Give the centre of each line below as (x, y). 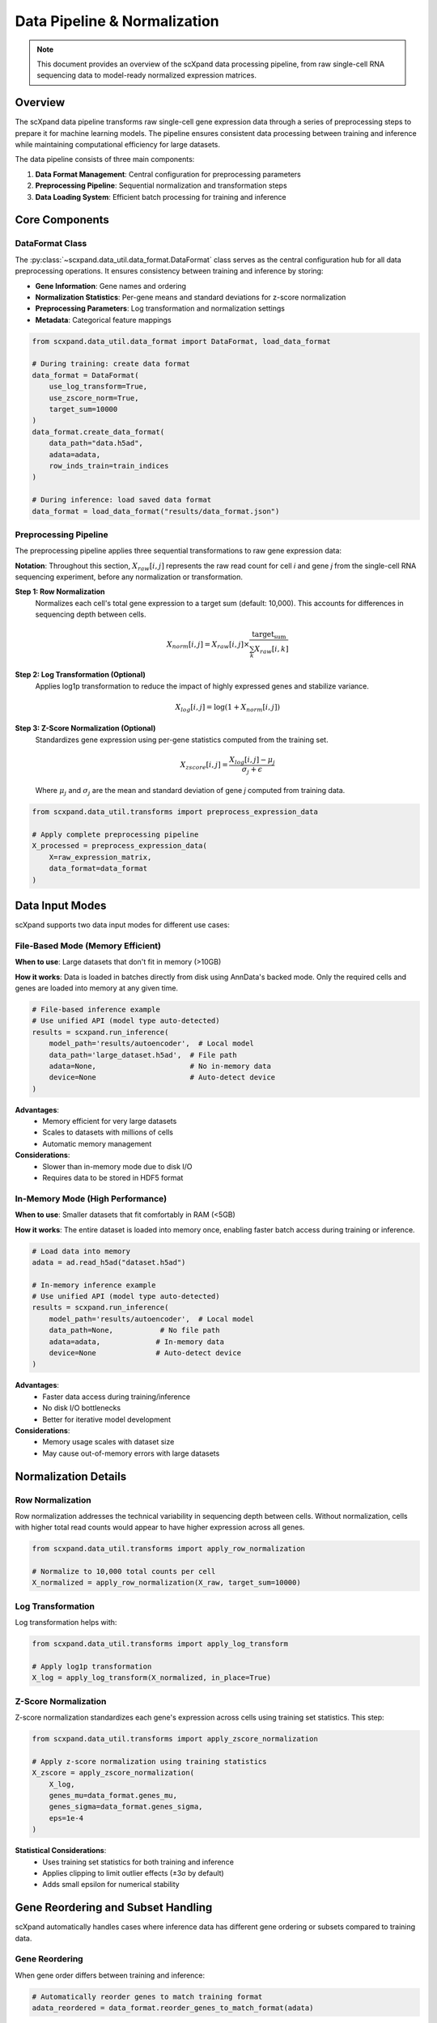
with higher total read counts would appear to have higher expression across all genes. (160, 1527)
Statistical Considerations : (61, 1851)
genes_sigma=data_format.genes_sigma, (126, 1807)
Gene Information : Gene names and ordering (110, 286)
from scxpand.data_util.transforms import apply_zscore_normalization (175, 1739)
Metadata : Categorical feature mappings (103, 320)
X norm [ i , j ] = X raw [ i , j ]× (208, 645)
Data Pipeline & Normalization (117, 21)
